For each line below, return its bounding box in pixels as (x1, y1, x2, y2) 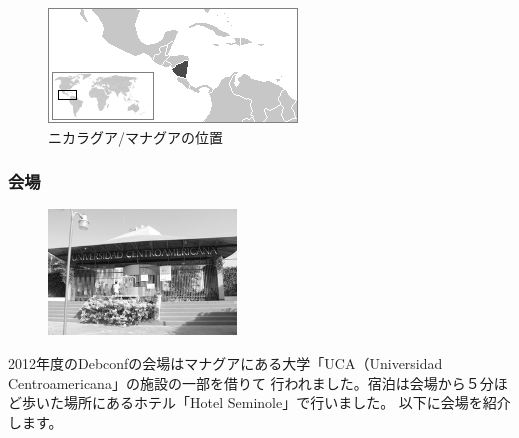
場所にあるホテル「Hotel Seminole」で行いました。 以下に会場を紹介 (63, 392, 511, 413)
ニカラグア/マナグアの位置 (48, 126, 223, 147)
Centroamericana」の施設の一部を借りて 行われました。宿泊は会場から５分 (8, 372, 494, 393)
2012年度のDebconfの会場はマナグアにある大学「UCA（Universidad (8, 352, 443, 373)
